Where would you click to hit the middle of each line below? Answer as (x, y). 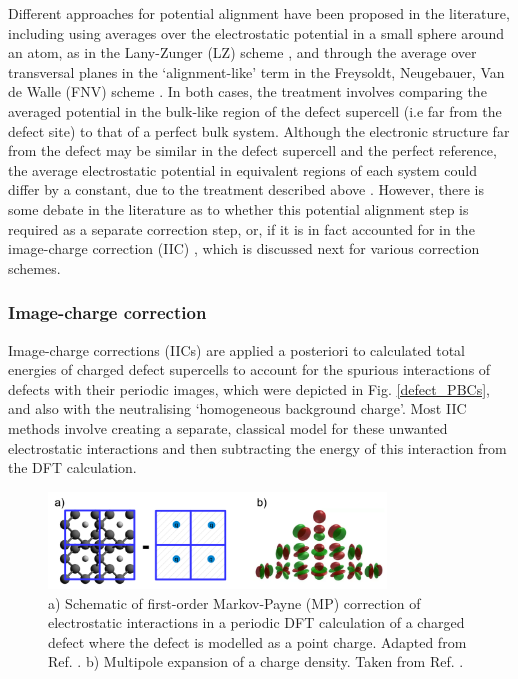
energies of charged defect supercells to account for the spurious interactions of (249, 369)
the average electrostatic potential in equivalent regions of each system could (242, 169)
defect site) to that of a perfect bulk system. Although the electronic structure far (259, 130)
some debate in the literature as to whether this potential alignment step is (238, 208)
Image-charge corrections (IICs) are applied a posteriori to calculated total (236, 349)
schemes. (34, 267)
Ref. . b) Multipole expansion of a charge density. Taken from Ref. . (256, 661)
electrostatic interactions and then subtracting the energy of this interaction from (257, 447)
